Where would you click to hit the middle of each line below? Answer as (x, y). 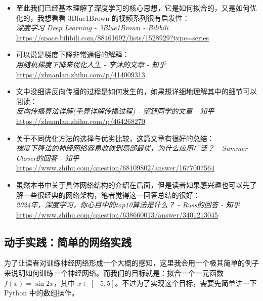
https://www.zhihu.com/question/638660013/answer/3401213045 (117, 214)
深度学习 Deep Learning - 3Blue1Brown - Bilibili (92, 28)
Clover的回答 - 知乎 (48, 158)
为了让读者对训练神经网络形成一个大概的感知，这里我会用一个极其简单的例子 (131, 263)
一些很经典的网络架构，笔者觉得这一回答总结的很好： (112, 195)
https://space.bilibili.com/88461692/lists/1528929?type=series (113, 37)
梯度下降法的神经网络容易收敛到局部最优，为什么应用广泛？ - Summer (132, 148)
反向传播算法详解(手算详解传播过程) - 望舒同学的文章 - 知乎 (115, 111)
